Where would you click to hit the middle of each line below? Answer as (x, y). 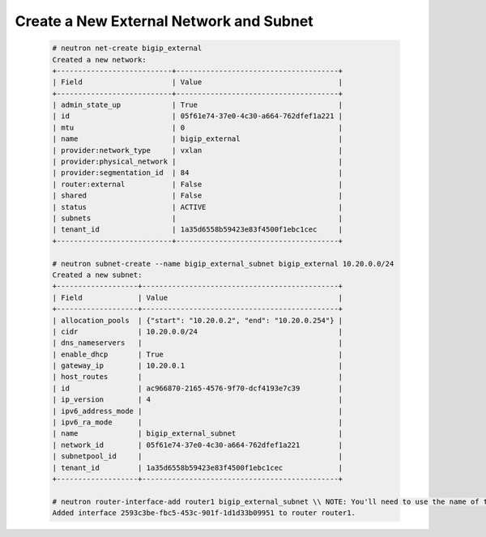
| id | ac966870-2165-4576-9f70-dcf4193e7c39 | (198, 388)
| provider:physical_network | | (198, 162)
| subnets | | (198, 218)
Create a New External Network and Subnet (164, 21)
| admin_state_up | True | (198, 105)
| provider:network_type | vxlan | (198, 150)
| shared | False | (198, 196)
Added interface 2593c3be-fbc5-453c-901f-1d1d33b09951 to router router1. (204, 513)
